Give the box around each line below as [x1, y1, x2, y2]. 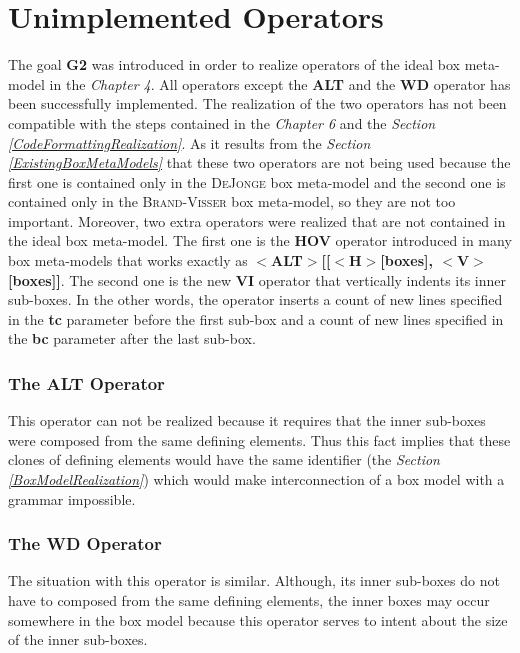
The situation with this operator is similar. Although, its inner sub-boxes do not [8, 570, 500, 591]
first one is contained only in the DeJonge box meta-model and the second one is [8, 171, 506, 192]
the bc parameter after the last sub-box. [8, 328, 256, 349]
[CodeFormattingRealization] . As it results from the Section [8, 132, 371, 153]
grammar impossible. [8, 488, 136, 509]
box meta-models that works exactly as [8, 250, 248, 271]
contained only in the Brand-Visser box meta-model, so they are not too [8, 191, 456, 212]
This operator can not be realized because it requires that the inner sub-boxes [8, 410, 486, 431]
